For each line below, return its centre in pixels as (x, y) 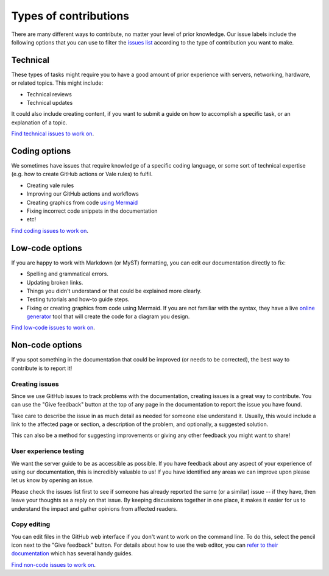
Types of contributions (70, 16)
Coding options (41, 151)
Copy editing (31, 524)
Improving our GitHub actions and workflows (83, 194)
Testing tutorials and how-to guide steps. (78, 299)
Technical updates (50, 103)
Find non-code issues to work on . (54, 564)
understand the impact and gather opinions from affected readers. (94, 508)
